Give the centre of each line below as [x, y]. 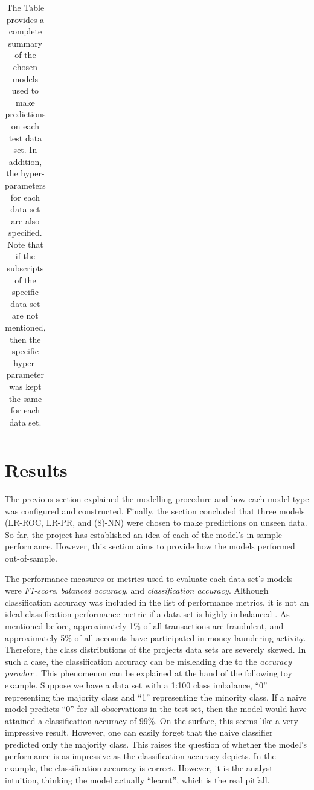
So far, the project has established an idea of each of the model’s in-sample [143, 534]
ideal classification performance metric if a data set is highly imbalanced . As [147, 614]
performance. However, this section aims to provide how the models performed [150, 546]
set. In [25, 150]
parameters [25, 185]
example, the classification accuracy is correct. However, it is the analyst [139, 768]
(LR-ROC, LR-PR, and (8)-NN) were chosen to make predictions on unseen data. [156, 523]
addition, [25, 161]
